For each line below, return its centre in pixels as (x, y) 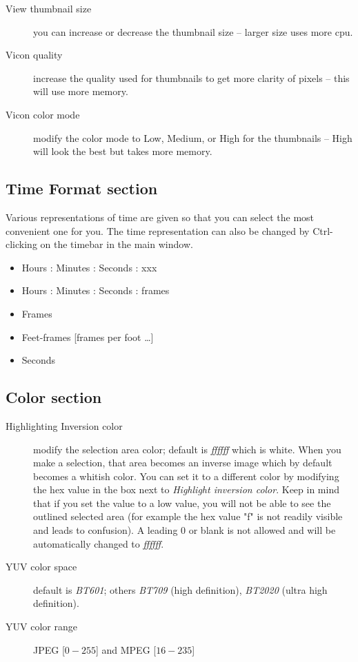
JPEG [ (49, 649)
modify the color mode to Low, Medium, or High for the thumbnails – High (193, 137)
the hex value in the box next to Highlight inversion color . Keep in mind (186, 489)
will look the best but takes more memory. (123, 151)
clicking (21, 244)
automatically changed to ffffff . (99, 543)
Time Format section (82, 188)
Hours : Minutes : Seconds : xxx (89, 267)
